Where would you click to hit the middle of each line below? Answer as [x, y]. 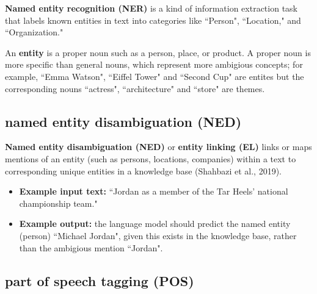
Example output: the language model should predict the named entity [155, 224]
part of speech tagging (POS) [100, 280]
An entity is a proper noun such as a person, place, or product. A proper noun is [158, 52]
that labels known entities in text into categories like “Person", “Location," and [153, 20]
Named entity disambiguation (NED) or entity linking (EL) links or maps [158, 147]
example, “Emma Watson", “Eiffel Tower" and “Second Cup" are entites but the [155, 76]
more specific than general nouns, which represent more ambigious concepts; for [154, 64]
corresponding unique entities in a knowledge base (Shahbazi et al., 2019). [143, 170]
